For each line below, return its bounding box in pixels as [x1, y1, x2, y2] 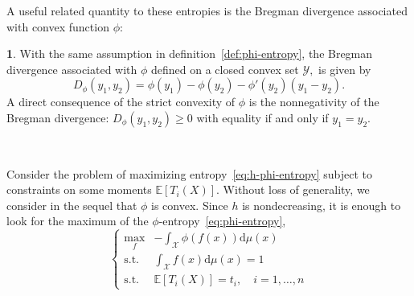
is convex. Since [151, 196, 228, 213]
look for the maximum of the [6, 212, 149, 229]
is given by [318, 60, 371, 77]
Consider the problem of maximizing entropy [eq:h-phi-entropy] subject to [6, 165, 372, 182]
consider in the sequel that [6, 196, 137, 213]
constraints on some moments [6, 181, 152, 198]
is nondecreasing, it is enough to [242, 196, 401, 213]
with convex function [6, 18, 109, 35]
